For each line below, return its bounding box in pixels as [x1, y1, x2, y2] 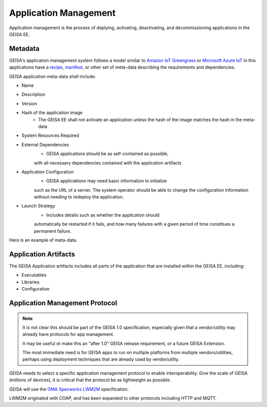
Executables [21, 272, 47, 278]
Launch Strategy [21, 203, 55, 209]
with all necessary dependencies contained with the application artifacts [34, 160, 181, 165]
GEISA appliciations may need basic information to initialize [46, 178, 167, 184]
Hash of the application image [21, 110, 83, 116]
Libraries [21, 279, 40, 285]
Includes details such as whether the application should [46, 212, 160, 218]
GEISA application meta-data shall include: [9, 73, 96, 79]
